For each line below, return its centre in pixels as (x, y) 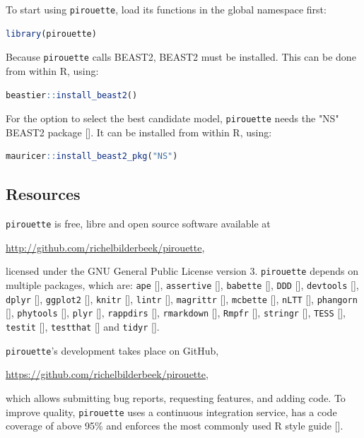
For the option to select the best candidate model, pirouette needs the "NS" (172, 118)
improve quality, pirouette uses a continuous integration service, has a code (171, 412)
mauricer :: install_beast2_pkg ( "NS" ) (92, 156)
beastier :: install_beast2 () (72, 95)
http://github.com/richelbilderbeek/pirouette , (105, 247)
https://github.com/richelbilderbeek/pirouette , (107, 374)
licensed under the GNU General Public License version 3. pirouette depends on (182, 271)
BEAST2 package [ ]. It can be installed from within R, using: (139, 132)
